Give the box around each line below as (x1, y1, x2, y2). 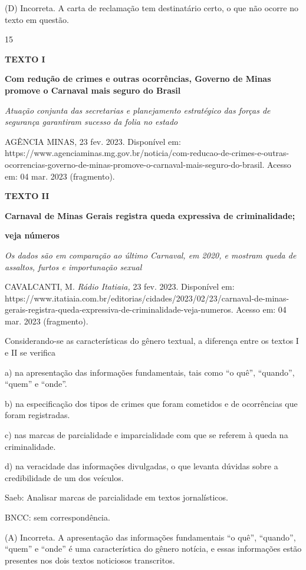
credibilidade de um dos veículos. (5, 471, 124, 483)
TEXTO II (5, 190, 50, 202)
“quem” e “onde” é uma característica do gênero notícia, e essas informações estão (5, 542, 302, 555)
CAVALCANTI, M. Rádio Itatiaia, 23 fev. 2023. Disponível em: (5, 280, 235, 293)
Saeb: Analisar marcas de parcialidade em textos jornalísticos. (5, 491, 228, 503)
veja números (5, 229, 60, 241)
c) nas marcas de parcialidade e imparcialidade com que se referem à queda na (5, 429, 288, 441)
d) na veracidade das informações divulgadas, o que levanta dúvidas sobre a (5, 460, 278, 472)
